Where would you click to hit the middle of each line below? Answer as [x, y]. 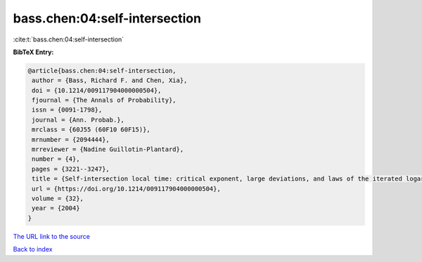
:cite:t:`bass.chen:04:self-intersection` [69, 39]
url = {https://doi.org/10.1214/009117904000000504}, [126, 189]
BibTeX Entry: [33, 52]
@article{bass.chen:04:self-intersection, [102, 71]
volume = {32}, [58, 198]
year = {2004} [56, 208]
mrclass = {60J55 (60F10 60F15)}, [91, 130]
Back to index [33, 249]
